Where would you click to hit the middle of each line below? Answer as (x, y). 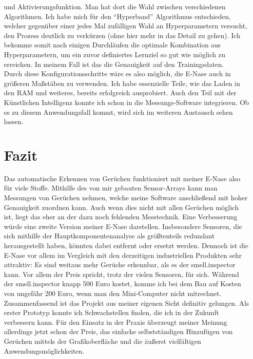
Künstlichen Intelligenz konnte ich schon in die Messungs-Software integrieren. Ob (126, 102)
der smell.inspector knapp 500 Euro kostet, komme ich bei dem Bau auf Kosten (123, 284)
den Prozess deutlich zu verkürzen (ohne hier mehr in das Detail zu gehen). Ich (122, 35)
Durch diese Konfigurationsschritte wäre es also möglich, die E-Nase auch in (117, 74)
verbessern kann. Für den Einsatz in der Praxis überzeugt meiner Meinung (116, 322)
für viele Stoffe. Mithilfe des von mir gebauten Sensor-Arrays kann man (111, 188)
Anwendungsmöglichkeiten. (44, 350)
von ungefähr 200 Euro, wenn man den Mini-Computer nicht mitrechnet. (113, 293)
